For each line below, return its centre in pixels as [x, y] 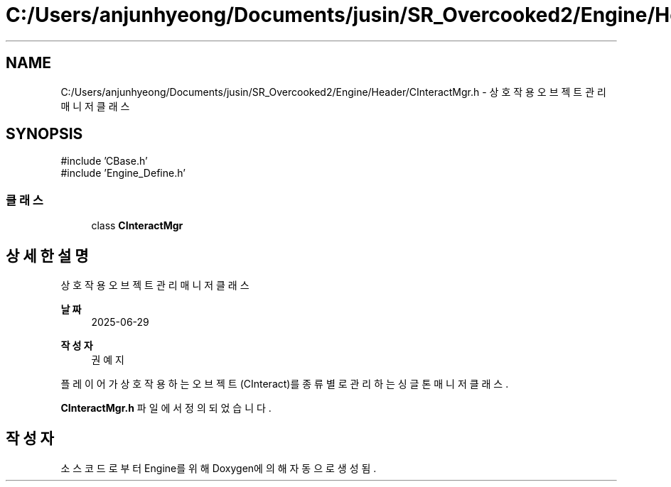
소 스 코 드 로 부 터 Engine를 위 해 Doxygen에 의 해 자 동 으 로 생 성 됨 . [219, 468]
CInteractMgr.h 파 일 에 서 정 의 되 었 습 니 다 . [166, 408]
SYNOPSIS [44, 134]
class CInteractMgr [137, 226]
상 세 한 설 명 [47, 256]
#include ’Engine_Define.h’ [123, 173]
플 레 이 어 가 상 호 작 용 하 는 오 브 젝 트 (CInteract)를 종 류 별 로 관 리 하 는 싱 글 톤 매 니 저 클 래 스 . [285, 384]
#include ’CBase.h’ [104, 161]
